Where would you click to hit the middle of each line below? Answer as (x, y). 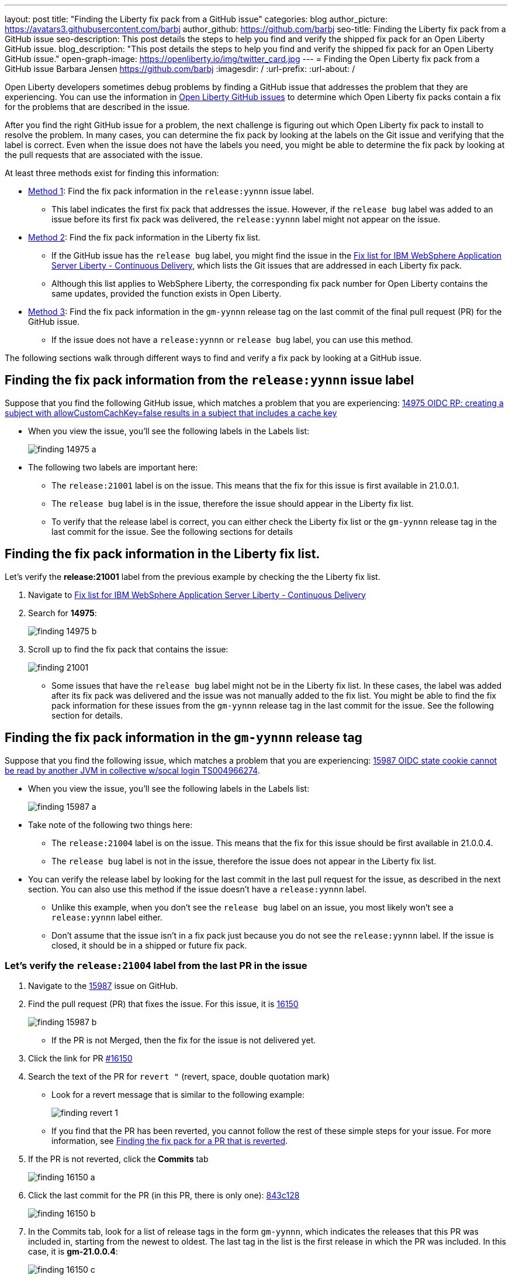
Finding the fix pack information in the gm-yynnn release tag (184, 738)
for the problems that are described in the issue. (97, 107)
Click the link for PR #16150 (80, 1059)
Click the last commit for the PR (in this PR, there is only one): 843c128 (164, 1195)
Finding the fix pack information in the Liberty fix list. (162, 554)
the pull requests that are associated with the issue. (104, 155)
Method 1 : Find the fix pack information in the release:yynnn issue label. (171, 191)
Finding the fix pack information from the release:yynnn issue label (210, 380)
